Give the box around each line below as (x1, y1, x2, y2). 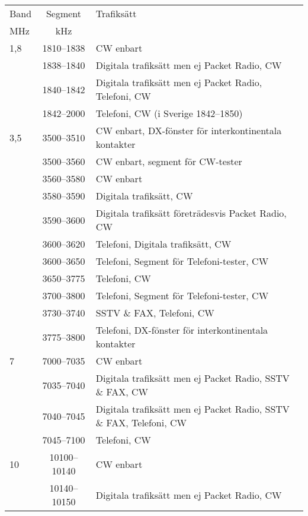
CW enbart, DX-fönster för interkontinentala (95, 124, 282, 137)
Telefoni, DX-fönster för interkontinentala (95, 323, 268, 337)
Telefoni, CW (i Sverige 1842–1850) (95, 106, 243, 120)
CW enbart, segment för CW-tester (95, 154, 242, 168)
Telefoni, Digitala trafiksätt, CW (95, 237, 232, 251)
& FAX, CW (95, 385, 149, 398)
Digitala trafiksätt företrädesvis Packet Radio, (95, 206, 287, 220)
